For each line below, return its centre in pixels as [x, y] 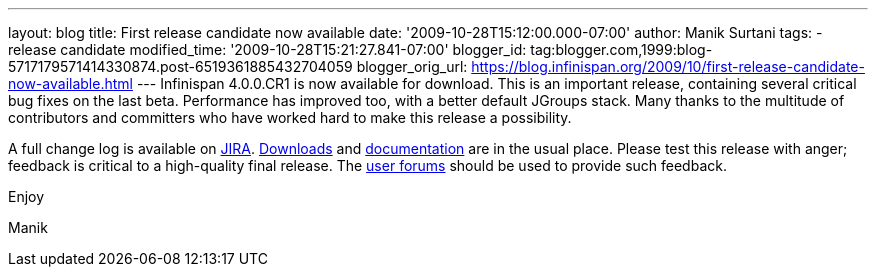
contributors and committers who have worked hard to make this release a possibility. [290, 117]
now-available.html [70, 83]
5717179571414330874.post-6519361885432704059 [180, 66]
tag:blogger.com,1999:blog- [621, 49]
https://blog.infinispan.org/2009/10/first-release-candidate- [668, 66]
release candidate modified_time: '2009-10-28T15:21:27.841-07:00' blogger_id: [267, 49]
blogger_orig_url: [412, 66]
